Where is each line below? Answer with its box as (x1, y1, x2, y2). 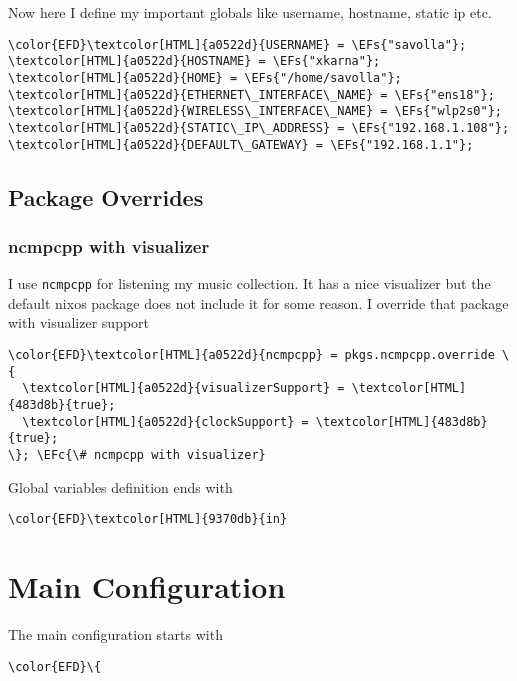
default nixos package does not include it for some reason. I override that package (8, 292, 509, 313)
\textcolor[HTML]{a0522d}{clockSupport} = (22, 414, 309, 429)
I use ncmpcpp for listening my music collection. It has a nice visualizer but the (8, 273, 491, 294)
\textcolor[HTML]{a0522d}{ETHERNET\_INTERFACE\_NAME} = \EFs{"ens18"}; (8, 87, 495, 102)
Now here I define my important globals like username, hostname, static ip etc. (8, 2, 492, 22)
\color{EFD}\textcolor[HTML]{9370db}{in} (8, 512, 288, 527)
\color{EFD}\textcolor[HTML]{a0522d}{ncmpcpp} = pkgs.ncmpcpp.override (8, 348, 495, 363)
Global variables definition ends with (8, 476, 233, 497)
